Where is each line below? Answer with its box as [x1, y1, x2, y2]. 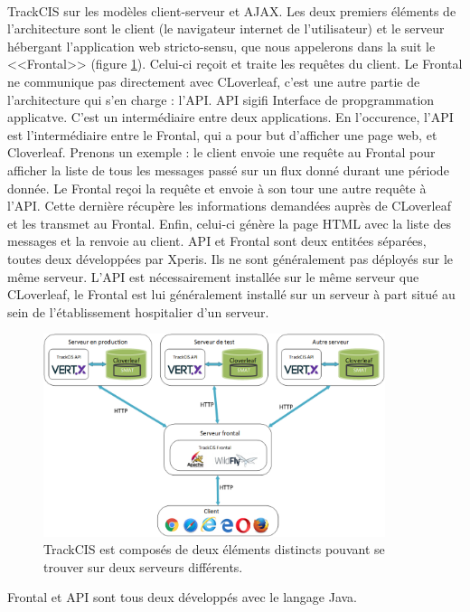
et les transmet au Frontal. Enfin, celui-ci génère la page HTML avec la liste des [7, 213, 451, 232]
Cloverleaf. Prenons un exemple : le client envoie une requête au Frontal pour [7, 143, 436, 162]
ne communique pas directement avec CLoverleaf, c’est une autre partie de [7, 71, 420, 90]
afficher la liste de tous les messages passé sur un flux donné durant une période [7, 160, 449, 179]
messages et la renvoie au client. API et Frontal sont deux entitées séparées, [7, 231, 427, 250]
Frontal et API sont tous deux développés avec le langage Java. [7, 588, 357, 607]
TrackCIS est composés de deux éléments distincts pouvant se [43, 540, 385, 559]
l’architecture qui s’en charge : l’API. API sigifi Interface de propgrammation [7, 89, 435, 108]
